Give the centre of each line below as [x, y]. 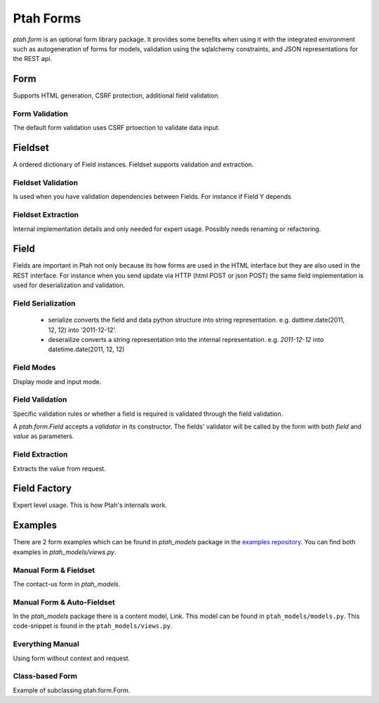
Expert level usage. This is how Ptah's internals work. [90, 505]
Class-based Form [45, 676]
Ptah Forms [47, 18]
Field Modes [34, 367]
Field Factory [42, 488]
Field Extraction [40, 454]
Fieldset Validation [46, 183]
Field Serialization [44, 303]
